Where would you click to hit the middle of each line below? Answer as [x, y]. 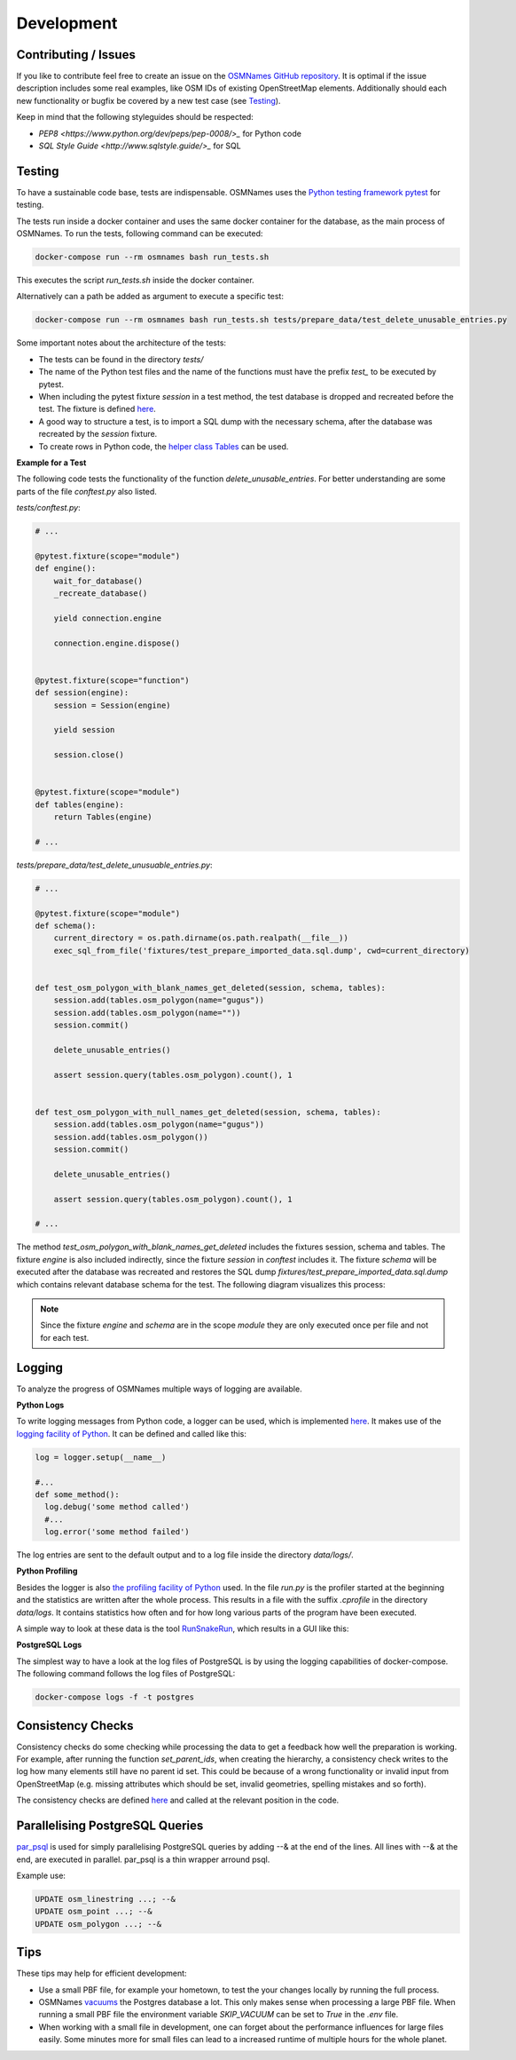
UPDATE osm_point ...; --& [94, 1912]
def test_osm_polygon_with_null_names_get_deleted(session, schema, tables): [208, 1112]
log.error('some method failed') [117, 1532]
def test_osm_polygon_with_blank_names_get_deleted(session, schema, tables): [210, 987]
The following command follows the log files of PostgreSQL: [126, 1674]
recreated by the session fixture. [98, 434]
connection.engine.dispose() [117, 643]
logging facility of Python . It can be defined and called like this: [132, 1433]
